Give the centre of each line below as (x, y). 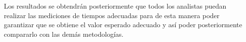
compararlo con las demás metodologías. (64, 34)
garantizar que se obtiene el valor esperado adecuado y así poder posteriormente (123, 25)
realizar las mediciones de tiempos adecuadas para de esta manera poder (112, 15)
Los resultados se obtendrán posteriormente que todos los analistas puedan (115, 6)
